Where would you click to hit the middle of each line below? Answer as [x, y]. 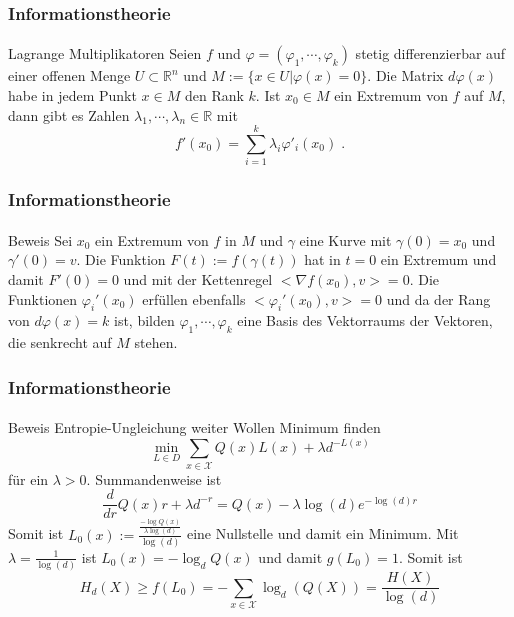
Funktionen [43, 298]
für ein [28, 478]
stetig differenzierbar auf [430, 53]
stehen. [156, 342]
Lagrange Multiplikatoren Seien [105, 53]
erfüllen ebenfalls [194, 298]
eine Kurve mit [345, 239]
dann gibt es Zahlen [69, 114]
